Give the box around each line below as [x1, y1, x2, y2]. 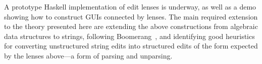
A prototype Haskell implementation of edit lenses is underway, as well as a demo [4, 1, 256, 11]
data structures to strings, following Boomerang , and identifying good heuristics [4, 30, 255, 41]
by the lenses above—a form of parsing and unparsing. [4, 50, 173, 60]
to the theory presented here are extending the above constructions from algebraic [4, 21, 258, 31]
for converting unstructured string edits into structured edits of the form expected [4, 40, 258, 51]
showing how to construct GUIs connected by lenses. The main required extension [4, 11, 258, 21]
